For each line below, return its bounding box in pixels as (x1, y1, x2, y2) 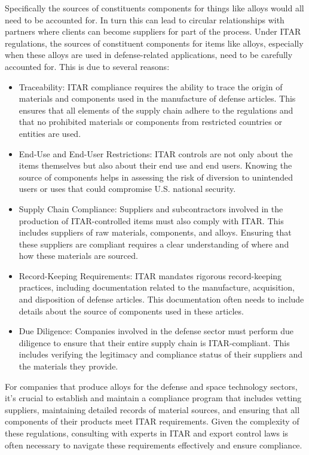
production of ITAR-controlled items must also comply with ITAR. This (19, 214, 284, 227)
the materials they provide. (19, 360, 118, 372)
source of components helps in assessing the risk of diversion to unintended (19, 170, 293, 183)
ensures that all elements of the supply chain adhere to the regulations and (19, 103, 293, 116)
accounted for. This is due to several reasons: (5, 60, 170, 72)
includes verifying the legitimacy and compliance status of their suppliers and (19, 348, 302, 361)
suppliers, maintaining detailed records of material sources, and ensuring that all (5, 403, 300, 416)
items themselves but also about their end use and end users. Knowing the (19, 159, 292, 172)
